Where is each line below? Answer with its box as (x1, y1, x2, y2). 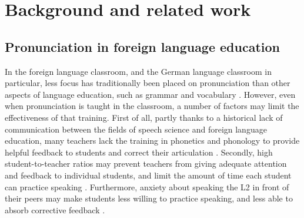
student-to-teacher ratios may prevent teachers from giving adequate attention (5, 157, 287, 170)
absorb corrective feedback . (5, 203, 105, 216)
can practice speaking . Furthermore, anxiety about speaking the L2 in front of (5, 180, 289, 193)
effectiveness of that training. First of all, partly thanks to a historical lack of (5, 111, 283, 123)
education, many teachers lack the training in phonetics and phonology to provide (5, 134, 300, 147)
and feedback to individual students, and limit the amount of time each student (5, 169, 292, 181)
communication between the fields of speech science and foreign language (5, 123, 267, 135)
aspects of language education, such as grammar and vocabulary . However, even (5, 88, 296, 100)
